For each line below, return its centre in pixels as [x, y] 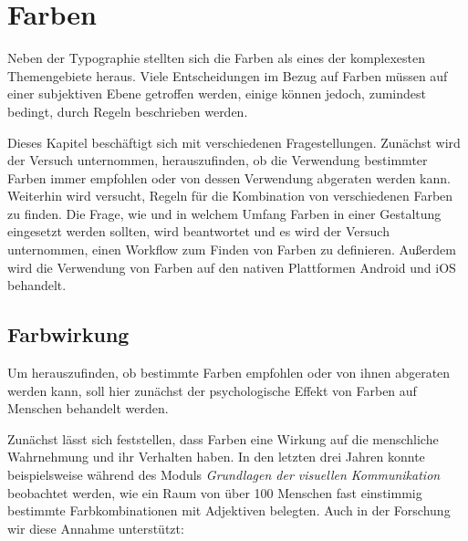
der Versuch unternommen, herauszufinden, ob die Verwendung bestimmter [218, 160]
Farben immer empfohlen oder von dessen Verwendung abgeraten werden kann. [229, 177]
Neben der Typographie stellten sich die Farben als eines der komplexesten [217, 58]
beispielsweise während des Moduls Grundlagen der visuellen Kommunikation [224, 475]
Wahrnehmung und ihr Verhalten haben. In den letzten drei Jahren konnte [216, 457]
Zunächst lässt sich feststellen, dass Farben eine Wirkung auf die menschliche [223, 438]
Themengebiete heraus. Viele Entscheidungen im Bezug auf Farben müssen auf [228, 75]
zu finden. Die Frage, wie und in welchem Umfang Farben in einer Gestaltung [224, 213]
